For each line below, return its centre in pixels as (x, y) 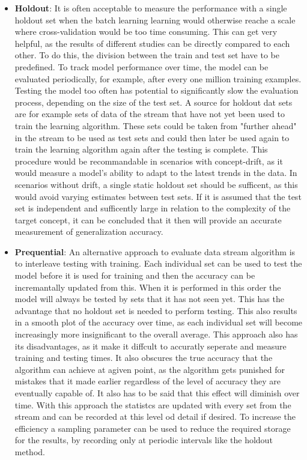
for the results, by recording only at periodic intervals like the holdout (144, 440)
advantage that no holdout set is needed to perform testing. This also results (156, 310)
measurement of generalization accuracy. (89, 232)
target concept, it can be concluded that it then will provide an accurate (148, 219)
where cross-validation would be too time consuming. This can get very (146, 32)
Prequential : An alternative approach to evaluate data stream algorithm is (155, 251)
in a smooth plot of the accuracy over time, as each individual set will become (159, 322)
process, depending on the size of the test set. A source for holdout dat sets (153, 102)
